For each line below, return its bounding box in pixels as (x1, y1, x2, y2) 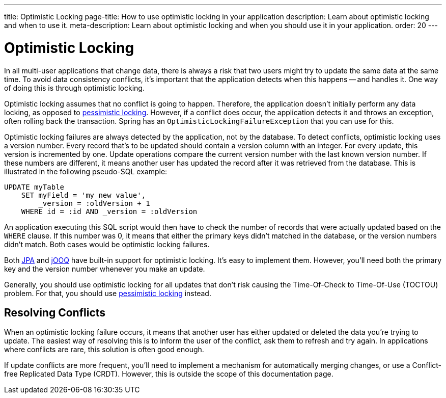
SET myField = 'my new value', (21, 191, 146, 199)
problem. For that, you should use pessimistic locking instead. (4, 288, 211, 298)
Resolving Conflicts (4, 306, 106, 319)
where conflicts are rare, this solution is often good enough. (4, 345, 204, 354)
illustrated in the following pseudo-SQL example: (4, 167, 168, 176)
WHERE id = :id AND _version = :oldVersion (21, 207, 198, 216)
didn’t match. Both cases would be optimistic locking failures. (4, 240, 210, 249)
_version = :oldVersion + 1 (38, 199, 150, 207)
